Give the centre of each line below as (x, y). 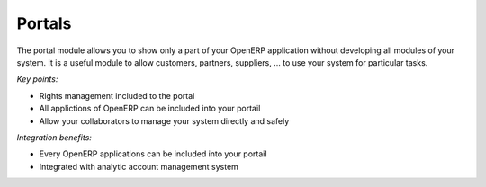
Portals (44, 23)
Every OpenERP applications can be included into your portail (153, 154)
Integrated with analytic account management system (139, 166)
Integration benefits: (54, 137)
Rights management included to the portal (117, 95)
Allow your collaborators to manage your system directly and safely (164, 120)
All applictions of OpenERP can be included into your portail (150, 109)
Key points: (37, 79)
